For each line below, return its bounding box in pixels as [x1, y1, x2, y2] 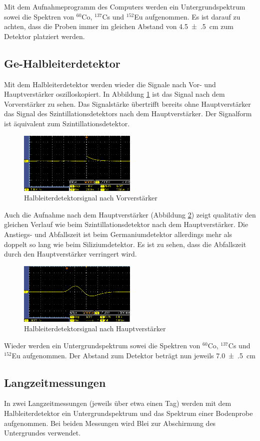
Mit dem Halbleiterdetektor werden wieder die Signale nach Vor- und [4, 79, 216, 89]
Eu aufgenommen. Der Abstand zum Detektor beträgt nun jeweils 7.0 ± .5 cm [11, 350, 255, 360]
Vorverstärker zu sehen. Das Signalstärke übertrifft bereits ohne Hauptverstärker [4, 98, 251, 109]
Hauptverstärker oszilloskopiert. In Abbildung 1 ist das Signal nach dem [4, 89, 225, 99]
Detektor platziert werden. [4, 31, 85, 41]
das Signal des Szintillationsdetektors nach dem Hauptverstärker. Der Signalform [4, 108, 252, 119]
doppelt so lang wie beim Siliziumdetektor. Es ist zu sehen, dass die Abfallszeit [4, 239, 246, 249]
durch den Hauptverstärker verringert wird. [4, 249, 137, 259]
